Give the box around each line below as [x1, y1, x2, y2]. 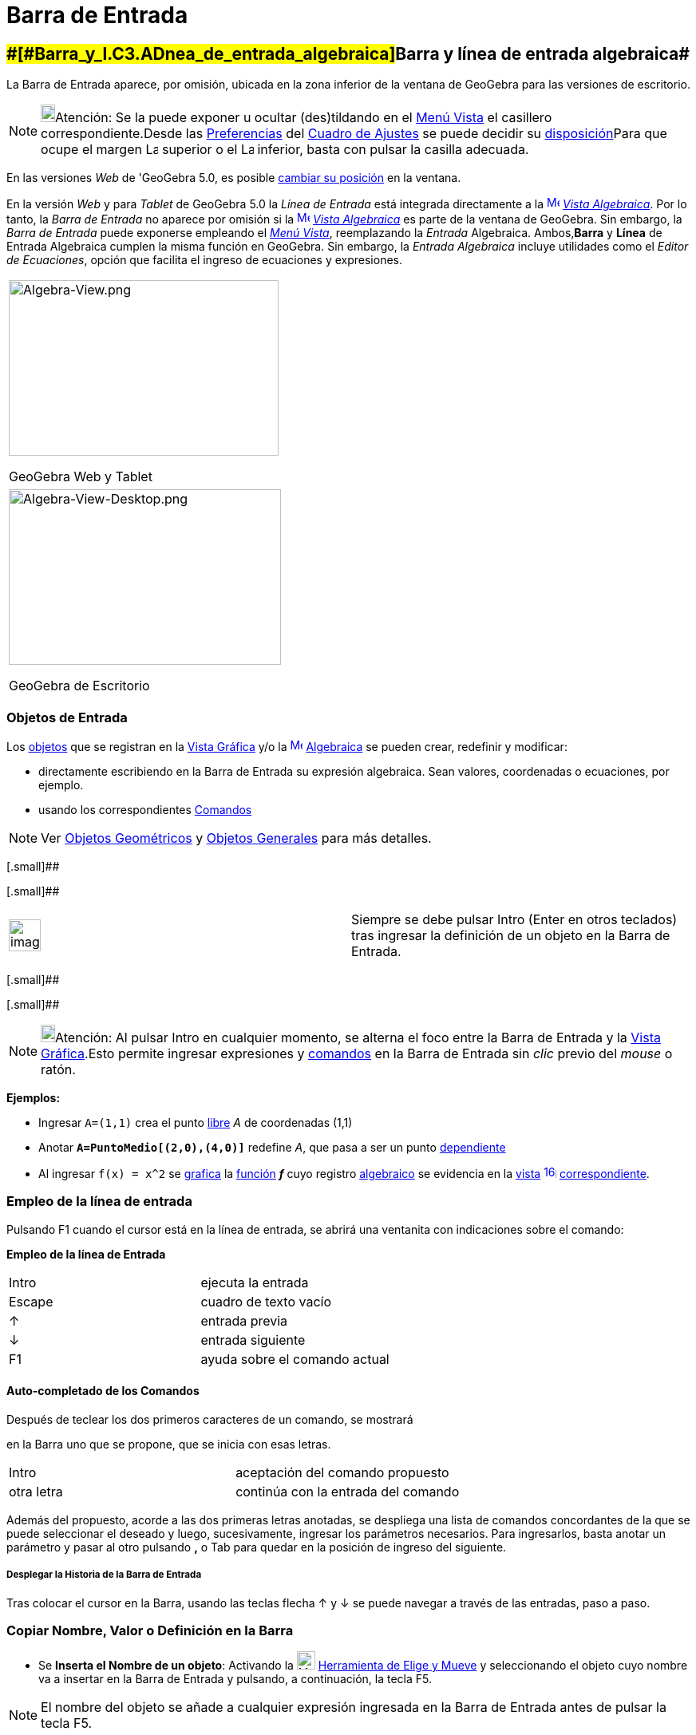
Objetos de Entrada [6, 709, 128, 725]
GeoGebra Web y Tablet [9, 468, 152, 485]
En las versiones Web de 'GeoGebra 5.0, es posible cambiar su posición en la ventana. [6, 171, 461, 185]
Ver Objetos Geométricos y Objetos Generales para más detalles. [41, 829, 432, 846]
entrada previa [200, 1312, 288, 1329]
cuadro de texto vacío [200, 1293, 332, 1310]
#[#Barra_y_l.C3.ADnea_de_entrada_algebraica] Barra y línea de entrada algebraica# [6, 43, 690, 64]
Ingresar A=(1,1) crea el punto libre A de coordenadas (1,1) [38, 1115, 353, 1129]
